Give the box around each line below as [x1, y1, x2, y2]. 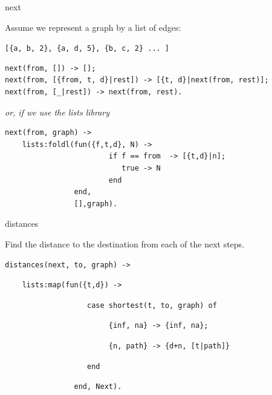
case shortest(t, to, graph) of [87, 301, 217, 310]
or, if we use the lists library [5, 105, 110, 118]
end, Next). [74, 382, 122, 391]
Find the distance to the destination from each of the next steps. [5, 237, 245, 250]
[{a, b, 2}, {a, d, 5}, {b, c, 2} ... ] [5, 44, 170, 53]
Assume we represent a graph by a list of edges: [5, 21, 181, 33]
